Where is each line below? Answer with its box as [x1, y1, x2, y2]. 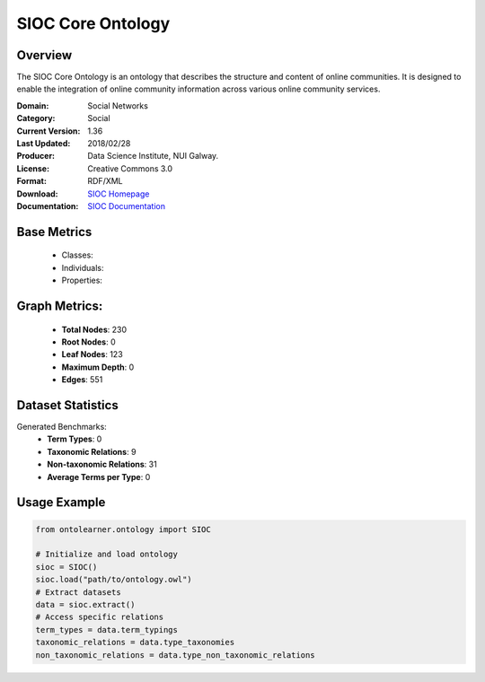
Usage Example [16, 494, 106, 511]
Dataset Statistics [16, 398, 119, 413]
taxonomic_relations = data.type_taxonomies [35, 637, 235, 648]
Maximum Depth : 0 [61, 362, 135, 372]
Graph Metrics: [16, 298, 103, 313]
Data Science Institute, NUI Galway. [87, 151, 219, 162]
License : [16, 162, 49, 174]
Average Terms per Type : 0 [47, 471, 151, 482]
